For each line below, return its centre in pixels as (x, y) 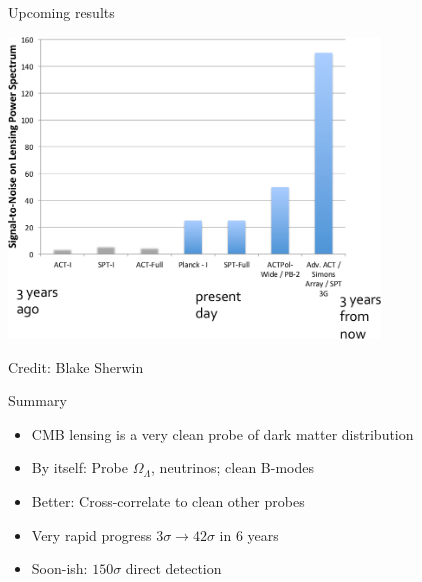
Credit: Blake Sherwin (76, 366)
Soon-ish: (59, 568)
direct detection (173, 568)
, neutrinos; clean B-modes (232, 467)
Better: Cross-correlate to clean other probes (168, 500)
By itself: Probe (79, 467)
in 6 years (249, 534)
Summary (37, 400)
